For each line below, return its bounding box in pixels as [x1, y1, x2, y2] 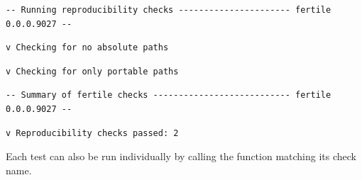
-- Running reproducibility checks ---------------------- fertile [6, 5, 331, 15]
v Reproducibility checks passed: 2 [6, 128, 179, 138]
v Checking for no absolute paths [6, 43, 169, 53]
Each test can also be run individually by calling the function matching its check [6, 149, 356, 164]
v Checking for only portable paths [6, 66, 179, 77]
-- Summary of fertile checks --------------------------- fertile [6, 90, 331, 101]
